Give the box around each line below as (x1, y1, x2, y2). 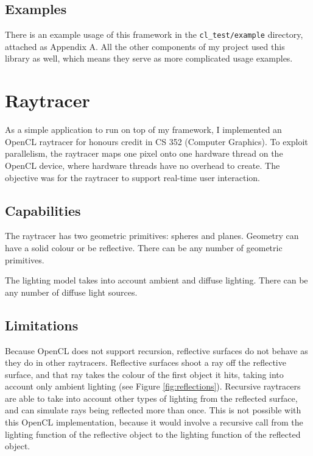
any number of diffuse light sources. (5, 285, 138, 298)
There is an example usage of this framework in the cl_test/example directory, (5, 28, 303, 41)
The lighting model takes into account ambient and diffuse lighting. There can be (5, 274, 308, 287)
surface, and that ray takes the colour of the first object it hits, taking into (5, 368, 284, 380)
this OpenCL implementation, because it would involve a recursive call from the (5, 416, 303, 429)
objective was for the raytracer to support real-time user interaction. (5, 171, 260, 183)
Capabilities (5, 201, 81, 219)
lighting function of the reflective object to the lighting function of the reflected (5, 427, 301, 440)
